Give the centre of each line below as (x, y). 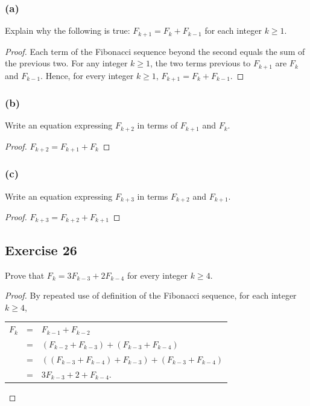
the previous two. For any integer (66, 63)
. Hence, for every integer (87, 75)
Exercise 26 (41, 249)
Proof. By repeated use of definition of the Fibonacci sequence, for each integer (151, 295)
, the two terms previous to (201, 63)
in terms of (157, 125)
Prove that (25, 275)
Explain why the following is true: (68, 30)
